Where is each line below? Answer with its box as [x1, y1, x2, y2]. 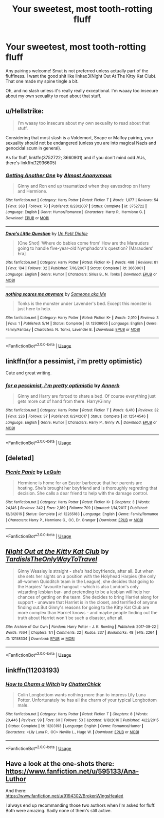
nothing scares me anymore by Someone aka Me [5, 291, 107, 297]
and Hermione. [17, 188, 48, 194]
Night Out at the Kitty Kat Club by [5, 547, 109, 556]
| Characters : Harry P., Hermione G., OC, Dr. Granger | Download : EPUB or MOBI [5, 517, 143, 522]
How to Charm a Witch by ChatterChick [5, 681, 101, 688]
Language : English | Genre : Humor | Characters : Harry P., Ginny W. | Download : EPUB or [5, 420, 157, 425]
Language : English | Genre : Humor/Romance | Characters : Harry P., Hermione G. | [5, 210, 146, 215]
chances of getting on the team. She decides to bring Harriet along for [17, 594, 159, 600]
